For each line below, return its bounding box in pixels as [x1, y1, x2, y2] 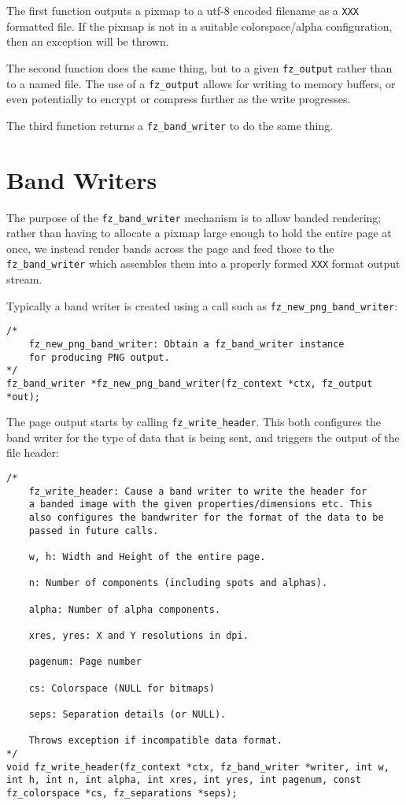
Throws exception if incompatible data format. [28, 735, 282, 747]
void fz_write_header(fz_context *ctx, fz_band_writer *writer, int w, [6, 761, 389, 773]
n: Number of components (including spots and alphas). [28, 577, 328, 589]
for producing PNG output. [28, 351, 170, 363]
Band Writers [6, 163, 157, 195]
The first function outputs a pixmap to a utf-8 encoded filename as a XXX [6, 2, 359, 18]
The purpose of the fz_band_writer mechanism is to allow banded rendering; [6, 209, 382, 225]
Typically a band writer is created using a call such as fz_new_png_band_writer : [6, 297, 398, 313]
